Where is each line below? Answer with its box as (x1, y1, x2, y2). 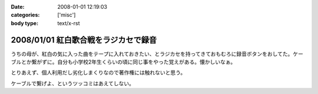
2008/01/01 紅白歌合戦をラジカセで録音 (11, 35, 157, 45)
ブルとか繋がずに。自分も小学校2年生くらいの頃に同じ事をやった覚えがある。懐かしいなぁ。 (11, 58, 236, 65)
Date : (11, 4, 25, 10)
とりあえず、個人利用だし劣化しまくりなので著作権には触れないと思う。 (11, 69, 186, 76)
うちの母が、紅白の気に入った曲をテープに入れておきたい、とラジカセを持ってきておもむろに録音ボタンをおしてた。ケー (11, 50, 303, 57)
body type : (11, 19, 38, 26)
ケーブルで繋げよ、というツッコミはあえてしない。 (11, 79, 135, 87)
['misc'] (57, 12, 76, 19)
